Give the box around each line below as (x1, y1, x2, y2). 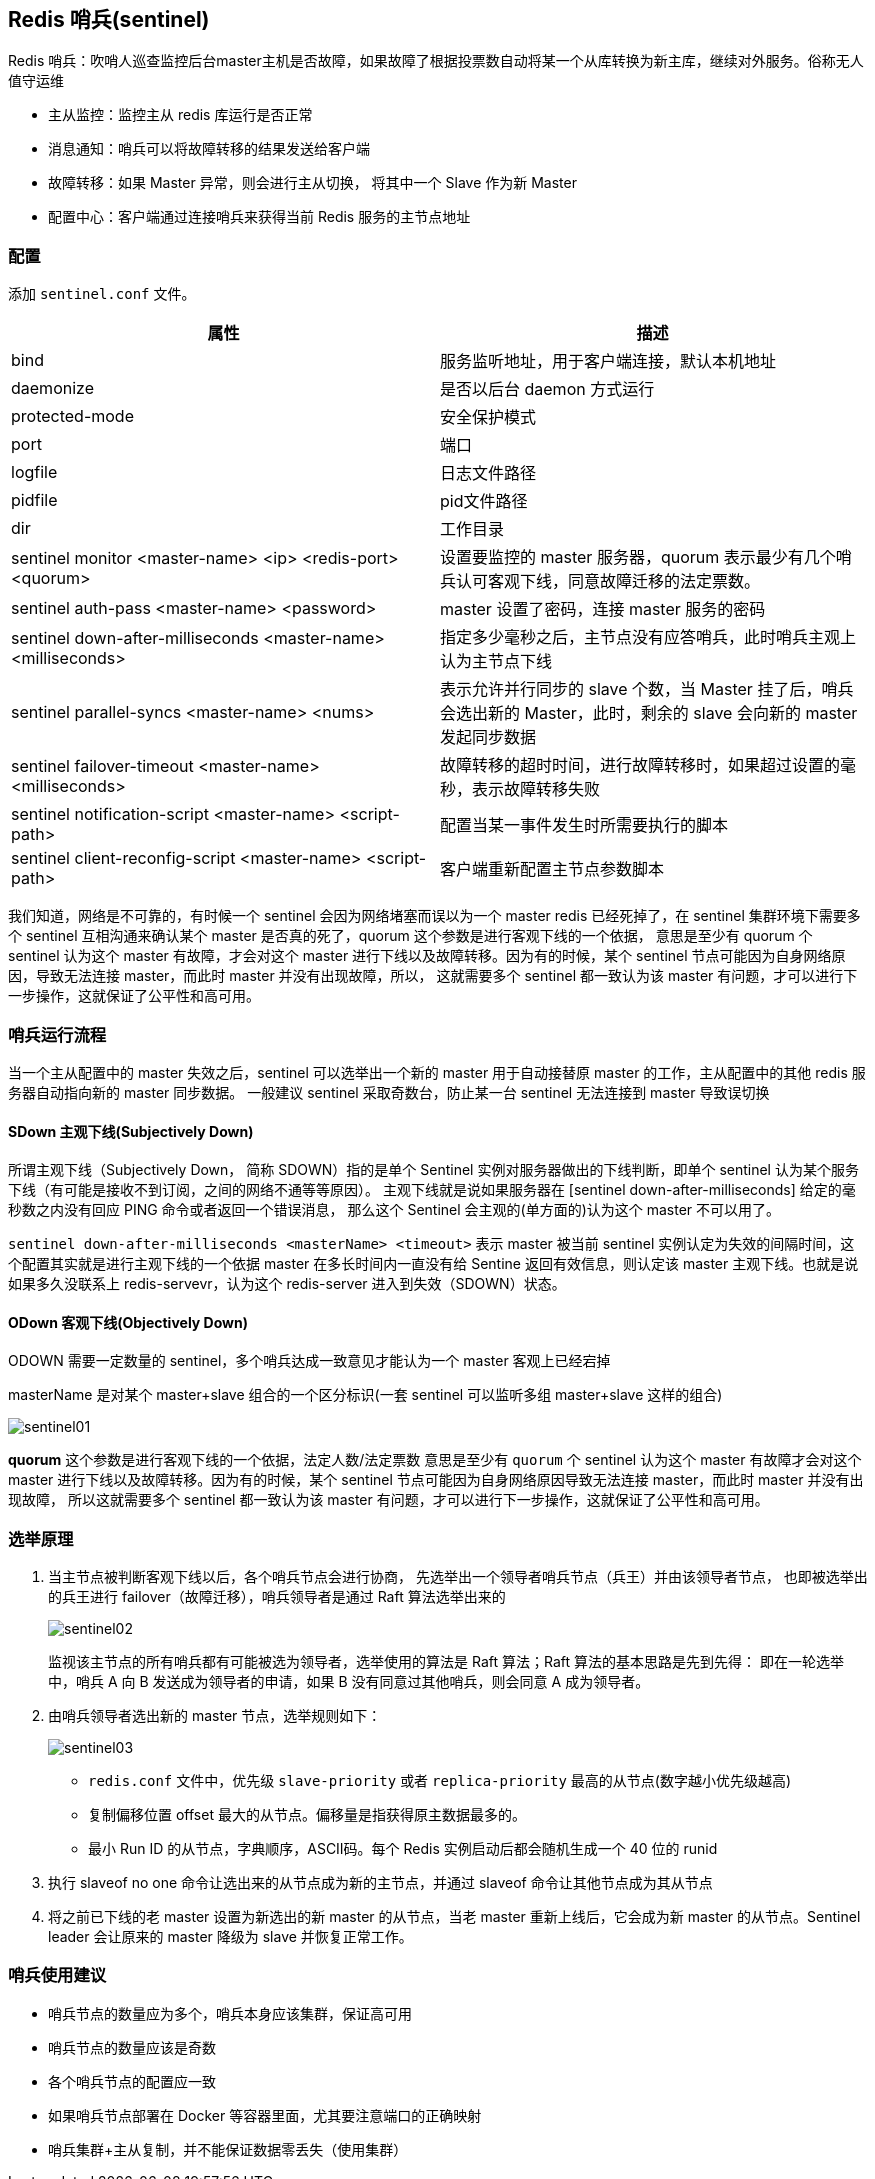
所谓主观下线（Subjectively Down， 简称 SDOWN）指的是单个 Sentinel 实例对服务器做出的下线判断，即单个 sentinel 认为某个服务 (8, 1161, 859, 1179)
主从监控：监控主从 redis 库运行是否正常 (48, 106, 313, 124)
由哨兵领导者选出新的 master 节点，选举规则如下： (48, 1707, 382, 1725)
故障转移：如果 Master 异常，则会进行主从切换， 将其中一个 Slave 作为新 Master (48, 174, 577, 192)
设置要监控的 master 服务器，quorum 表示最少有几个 (440, 547, 836, 568)
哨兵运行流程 (8, 1024, 107, 1045)
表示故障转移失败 (472, 779, 601, 800)
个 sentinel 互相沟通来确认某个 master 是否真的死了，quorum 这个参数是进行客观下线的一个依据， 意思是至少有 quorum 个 (8, 927, 813, 945)
